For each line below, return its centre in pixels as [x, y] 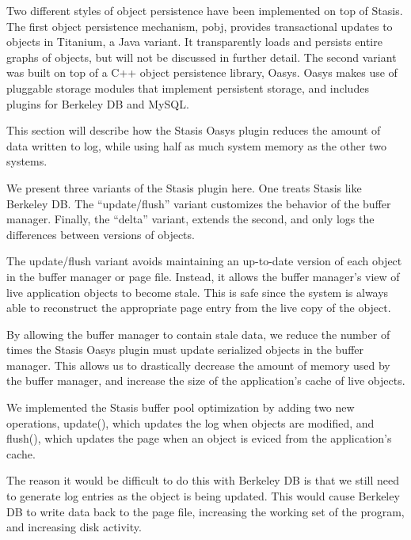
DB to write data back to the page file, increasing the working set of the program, [205, 511]
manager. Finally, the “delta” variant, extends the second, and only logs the [190, 219]
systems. [27, 161]
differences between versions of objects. [101, 234]
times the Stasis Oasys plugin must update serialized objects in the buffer [185, 350]
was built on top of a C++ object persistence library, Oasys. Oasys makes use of [202, 72]
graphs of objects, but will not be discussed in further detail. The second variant [202, 57]
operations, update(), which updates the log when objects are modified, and [190, 422]
